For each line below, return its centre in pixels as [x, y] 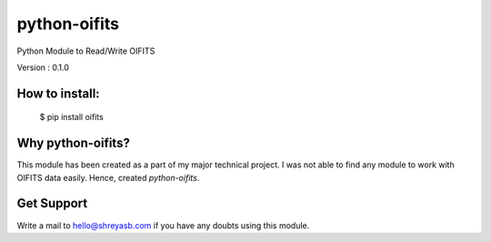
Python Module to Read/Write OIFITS [86, 51]
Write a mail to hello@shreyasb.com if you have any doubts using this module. [163, 225]
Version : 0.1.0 [43, 67]
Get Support [52, 203]
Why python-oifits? [74, 143]
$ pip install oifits [71, 117]
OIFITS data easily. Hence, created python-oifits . [108, 177]
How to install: [58, 93]
